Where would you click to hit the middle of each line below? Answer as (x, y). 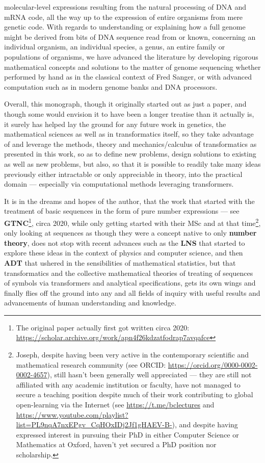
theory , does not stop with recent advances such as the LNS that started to (125, 242)
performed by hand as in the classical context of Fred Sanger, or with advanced (128, 77)
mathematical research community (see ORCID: (91, 364)
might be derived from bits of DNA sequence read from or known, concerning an (130, 36)
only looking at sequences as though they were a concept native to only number (130, 233)
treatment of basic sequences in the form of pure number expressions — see (122, 211)
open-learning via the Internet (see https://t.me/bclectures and (115, 405)
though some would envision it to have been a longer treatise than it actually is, (129, 113)
